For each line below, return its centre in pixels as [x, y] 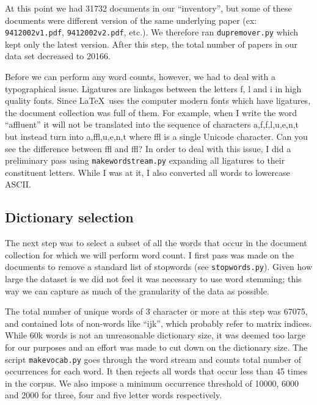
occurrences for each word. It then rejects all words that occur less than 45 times [156, 371]
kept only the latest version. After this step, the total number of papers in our [151, 44]
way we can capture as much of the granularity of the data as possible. [137, 290]
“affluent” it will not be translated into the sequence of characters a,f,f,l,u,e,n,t [152, 124]
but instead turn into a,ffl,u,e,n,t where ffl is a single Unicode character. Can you [156, 136]
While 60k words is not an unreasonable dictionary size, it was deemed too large [155, 335]
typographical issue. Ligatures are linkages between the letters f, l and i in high [153, 88]
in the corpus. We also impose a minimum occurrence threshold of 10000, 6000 [152, 383]
